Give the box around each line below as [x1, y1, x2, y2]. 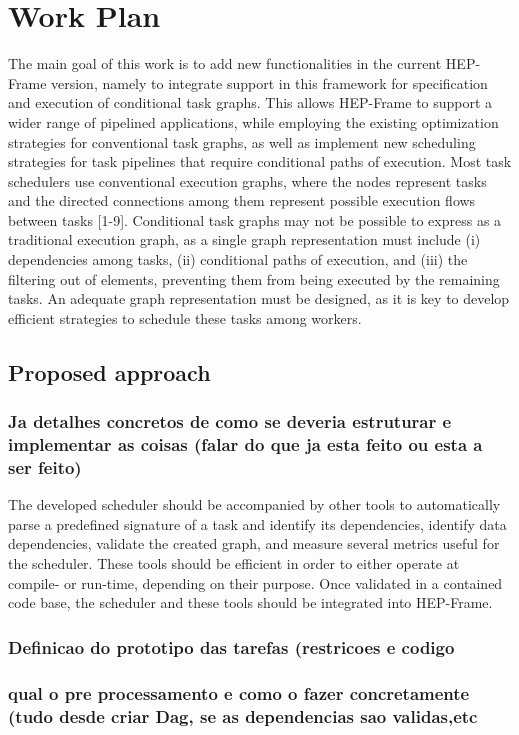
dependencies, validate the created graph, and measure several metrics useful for [8, 533, 500, 554]
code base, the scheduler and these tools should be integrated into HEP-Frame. [8, 592, 493, 613]
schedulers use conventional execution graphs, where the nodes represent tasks [8, 170, 487, 191]
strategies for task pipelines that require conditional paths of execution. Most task [8, 151, 512, 172]
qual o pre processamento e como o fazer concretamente [8, 680, 470, 705]
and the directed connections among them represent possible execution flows [8, 190, 476, 211]
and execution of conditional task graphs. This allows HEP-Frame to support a [8, 92, 493, 113]
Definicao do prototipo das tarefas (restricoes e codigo [8, 634, 455, 659]
